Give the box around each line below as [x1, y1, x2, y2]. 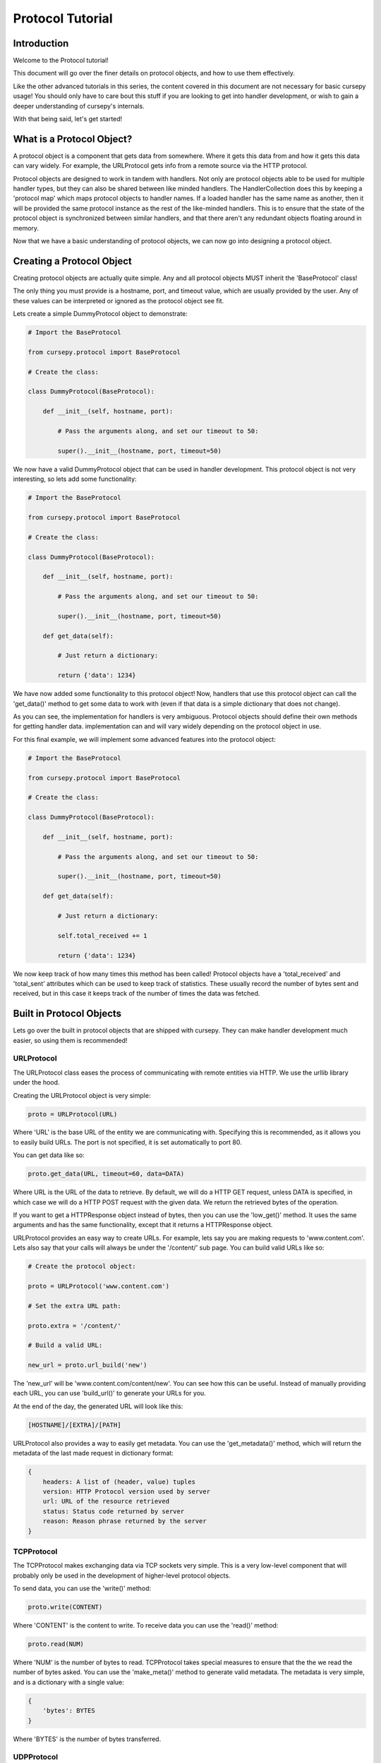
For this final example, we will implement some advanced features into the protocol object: [13, 735, 277, 743]
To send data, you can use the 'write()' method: [13, 1584, 152, 1593]
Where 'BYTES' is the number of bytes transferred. [13, 1735, 162, 1743]
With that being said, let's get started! [13, 115, 123, 123]
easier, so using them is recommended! [13, 1036, 128, 1044]
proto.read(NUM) [28, 1640, 85, 1648]
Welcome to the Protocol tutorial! [13, 56, 109, 65]
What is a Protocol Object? [13, 133, 133, 145]
